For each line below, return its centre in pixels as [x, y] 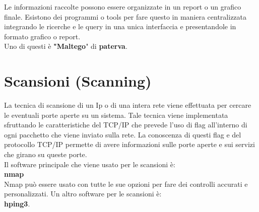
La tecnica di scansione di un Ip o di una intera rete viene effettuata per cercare [128, 105]
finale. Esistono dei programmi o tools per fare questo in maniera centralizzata [125, 16]
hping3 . [17, 204]
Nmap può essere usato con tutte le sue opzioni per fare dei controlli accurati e [126, 184]
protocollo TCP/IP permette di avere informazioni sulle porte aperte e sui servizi [129, 144]
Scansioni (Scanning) [78, 81]
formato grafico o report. [42, 36]
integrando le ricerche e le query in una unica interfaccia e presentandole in [120, 26]
